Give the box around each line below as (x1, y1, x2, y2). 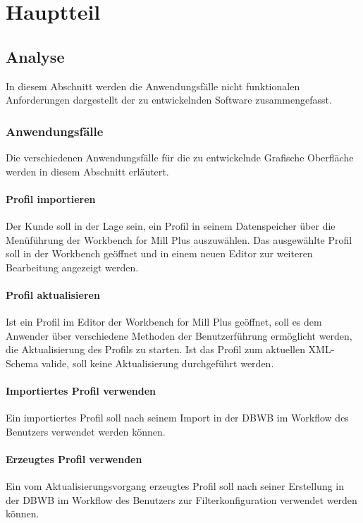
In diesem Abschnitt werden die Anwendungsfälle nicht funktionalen (6, 78, 300, 93)
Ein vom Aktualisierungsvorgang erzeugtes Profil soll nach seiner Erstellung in (6, 479, 345, 493)
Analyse (6, 45, 65, 67)
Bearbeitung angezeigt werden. (6, 259, 139, 274)
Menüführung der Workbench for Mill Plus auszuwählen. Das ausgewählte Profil (6, 232, 352, 247)
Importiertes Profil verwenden (6, 383, 156, 398)
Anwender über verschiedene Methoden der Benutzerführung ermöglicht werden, (6, 328, 352, 343)
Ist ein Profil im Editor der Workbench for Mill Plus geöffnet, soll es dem (6, 314, 322, 329)
